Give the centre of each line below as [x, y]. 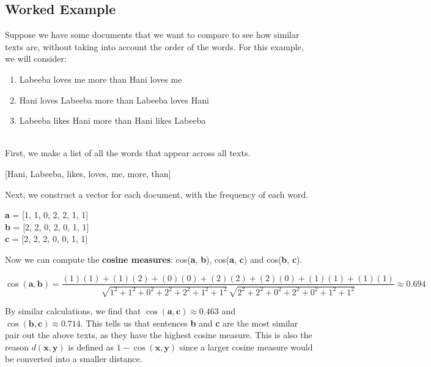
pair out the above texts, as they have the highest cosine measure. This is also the [159, 335]
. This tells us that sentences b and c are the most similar [189, 323]
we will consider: [36, 59]
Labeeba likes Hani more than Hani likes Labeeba [112, 120]
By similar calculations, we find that [73, 310]
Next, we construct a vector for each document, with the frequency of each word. [157, 194]
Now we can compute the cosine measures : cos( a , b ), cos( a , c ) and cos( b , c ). [154, 259]
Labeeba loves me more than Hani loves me [101, 79]
